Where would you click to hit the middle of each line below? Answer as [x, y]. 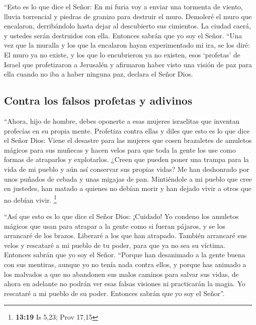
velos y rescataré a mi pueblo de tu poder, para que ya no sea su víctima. [115, 245]
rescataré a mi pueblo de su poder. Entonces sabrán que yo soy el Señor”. [114, 293]
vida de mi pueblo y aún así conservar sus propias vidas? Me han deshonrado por [127, 169]
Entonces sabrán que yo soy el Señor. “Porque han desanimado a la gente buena [125, 255]
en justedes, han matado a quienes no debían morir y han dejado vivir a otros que [128, 188]
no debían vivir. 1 [31, 199]
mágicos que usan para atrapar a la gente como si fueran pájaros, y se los [115, 226]
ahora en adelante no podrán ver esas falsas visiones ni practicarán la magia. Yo [125, 284]
